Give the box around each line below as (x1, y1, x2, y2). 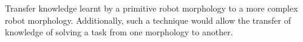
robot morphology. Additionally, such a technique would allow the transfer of (5, 13, 291, 26)
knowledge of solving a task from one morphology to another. (5, 26, 233, 38)
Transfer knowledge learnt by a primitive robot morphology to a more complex (5, 2, 298, 14)
